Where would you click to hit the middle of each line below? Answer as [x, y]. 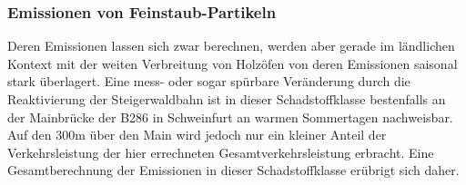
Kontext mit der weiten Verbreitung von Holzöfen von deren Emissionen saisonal [233, 63]
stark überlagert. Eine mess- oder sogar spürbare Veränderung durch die [209, 81]
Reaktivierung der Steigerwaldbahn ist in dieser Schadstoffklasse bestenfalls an [227, 99]
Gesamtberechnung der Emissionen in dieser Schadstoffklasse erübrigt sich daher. [233, 170]
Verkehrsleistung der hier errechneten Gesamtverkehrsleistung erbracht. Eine [221, 152]
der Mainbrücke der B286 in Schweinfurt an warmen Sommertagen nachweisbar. [230, 117]
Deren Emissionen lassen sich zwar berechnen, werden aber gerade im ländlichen [231, 46]
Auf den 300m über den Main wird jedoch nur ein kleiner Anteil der [197, 135]
